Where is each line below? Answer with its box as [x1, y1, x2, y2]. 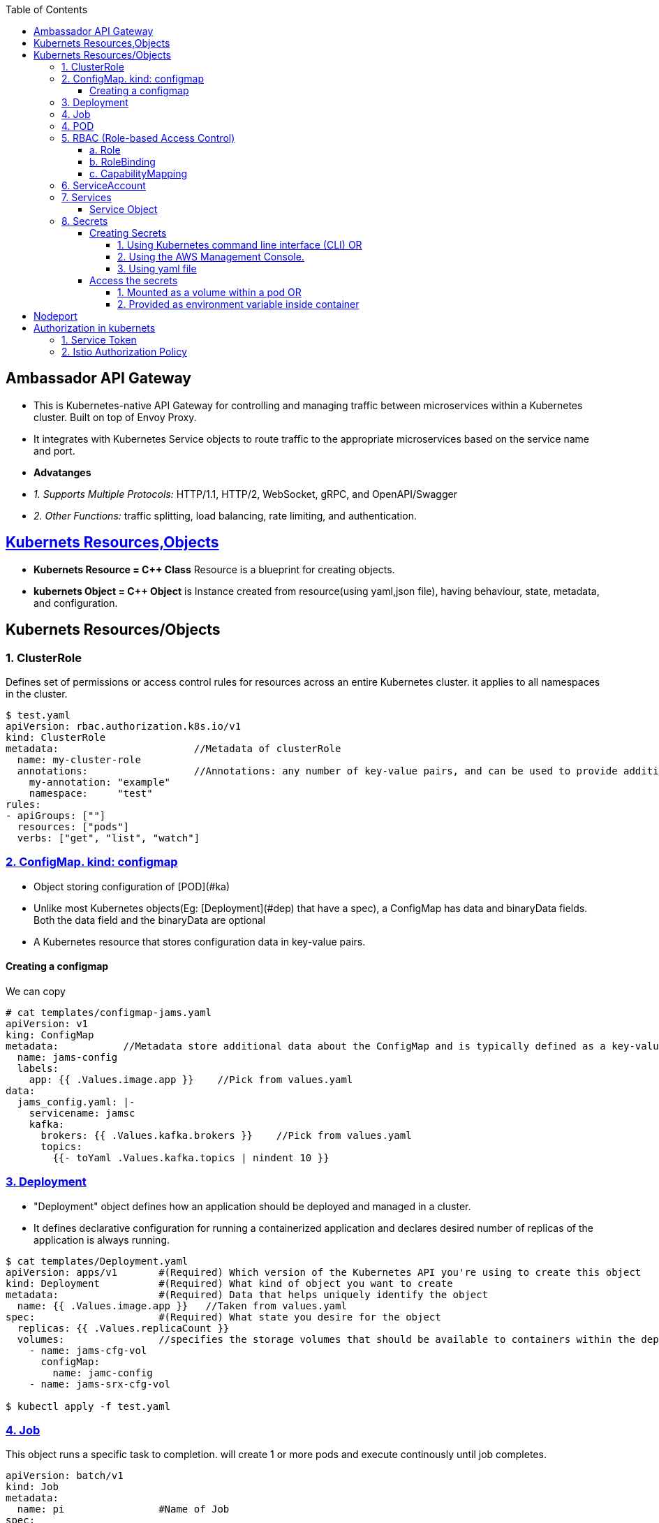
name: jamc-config [52, 1367, 153, 1378]
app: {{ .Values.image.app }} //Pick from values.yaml [29, 1073, 353, 1085]
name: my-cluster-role [17, 753, 141, 765]
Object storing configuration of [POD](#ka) [34, 880, 230, 892]
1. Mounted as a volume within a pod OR [117, 286, 302, 298]
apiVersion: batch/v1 [6, 1470, 124, 1482]
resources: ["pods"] [17, 821, 130, 832]
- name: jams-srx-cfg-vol [29, 1378, 171, 1390]
